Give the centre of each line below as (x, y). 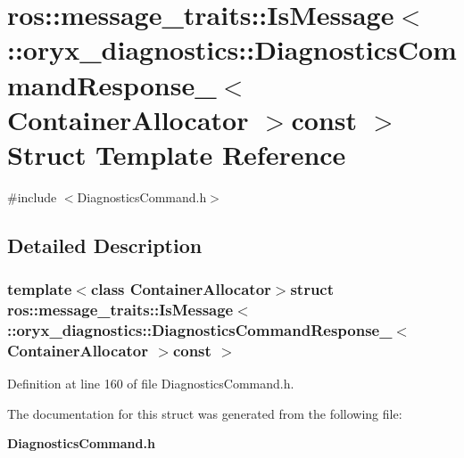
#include (32, 196)
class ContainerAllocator (181, 289)
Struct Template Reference (177, 154)
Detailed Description (105, 245)
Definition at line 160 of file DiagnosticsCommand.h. (151, 384)
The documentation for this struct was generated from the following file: (205, 413)
